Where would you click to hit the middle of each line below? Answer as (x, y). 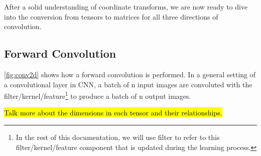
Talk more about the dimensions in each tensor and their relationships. (113, 113)
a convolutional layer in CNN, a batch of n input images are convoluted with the (128, 84)
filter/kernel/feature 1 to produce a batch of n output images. (98, 95)
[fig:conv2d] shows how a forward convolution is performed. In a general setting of (130, 74)
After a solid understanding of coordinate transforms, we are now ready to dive (126, 7)
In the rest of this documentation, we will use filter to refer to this (118, 137)
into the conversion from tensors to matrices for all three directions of (111, 16)
